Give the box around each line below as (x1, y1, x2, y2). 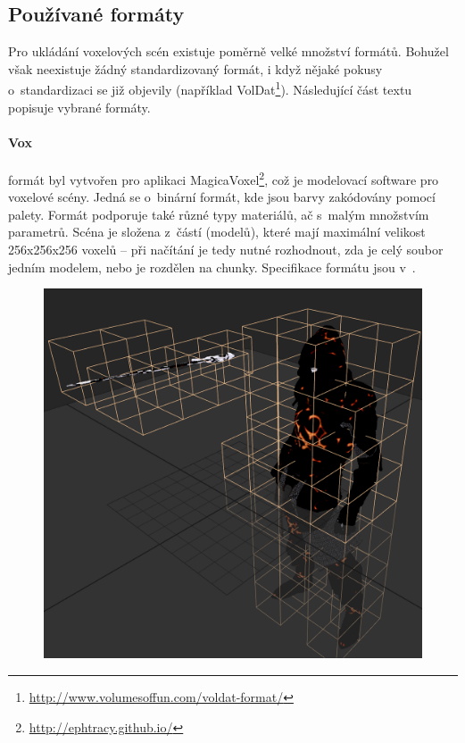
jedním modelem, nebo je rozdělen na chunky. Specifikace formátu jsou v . (8, 257, 416, 276)
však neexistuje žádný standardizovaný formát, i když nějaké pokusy (8, 59, 383, 78)
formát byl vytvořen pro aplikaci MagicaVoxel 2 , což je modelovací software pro (8, 168, 439, 188)
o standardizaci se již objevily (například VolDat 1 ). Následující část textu (8, 78, 412, 99)
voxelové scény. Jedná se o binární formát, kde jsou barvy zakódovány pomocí (8, 188, 436, 206)
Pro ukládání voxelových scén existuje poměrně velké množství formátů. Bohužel (8, 42, 449, 61)
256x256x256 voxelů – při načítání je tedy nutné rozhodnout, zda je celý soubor (8, 240, 444, 259)
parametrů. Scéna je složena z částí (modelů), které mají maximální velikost (8, 222, 426, 241)
